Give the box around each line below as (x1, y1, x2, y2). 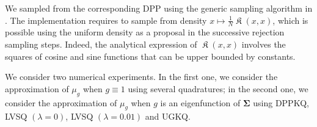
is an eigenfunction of (160, 96, 241, 109)
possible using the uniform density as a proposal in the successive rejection (5, 26, 285, 38)
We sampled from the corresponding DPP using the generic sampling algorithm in (5, 2, 313, 14)
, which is (272, 13, 308, 26)
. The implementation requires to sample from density (5, 13, 207, 26)
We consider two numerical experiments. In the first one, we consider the (5, 70, 278, 83)
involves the (241, 38, 286, 51)
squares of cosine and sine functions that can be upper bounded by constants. (5, 49, 296, 62)
